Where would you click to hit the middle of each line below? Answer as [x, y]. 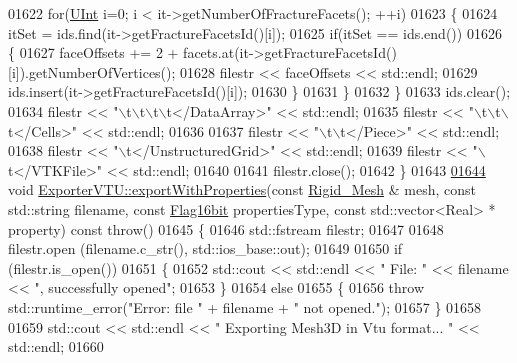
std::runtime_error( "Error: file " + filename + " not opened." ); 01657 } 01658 [245, 306]
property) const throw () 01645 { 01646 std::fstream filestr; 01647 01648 [226, 228]
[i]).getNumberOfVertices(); [92, 71]
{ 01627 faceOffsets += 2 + [93, 52]
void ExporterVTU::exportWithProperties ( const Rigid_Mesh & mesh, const [242, 189]
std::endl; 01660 [56, 346]
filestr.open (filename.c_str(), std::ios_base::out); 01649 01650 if [205, 248]
